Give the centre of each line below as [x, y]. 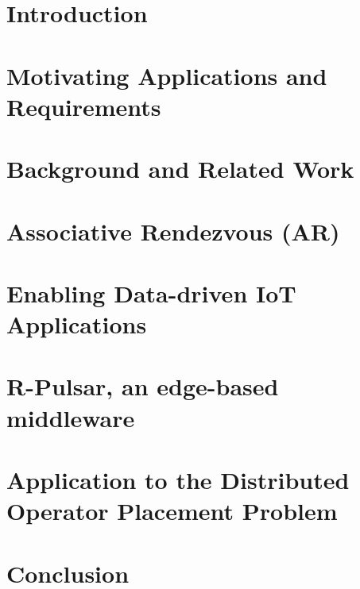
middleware [71, 417]
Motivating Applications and [167, 75]
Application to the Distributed [178, 479]
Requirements [84, 106]
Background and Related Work [180, 169]
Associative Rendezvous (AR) [173, 231]
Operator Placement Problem [172, 511]
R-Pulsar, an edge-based [143, 386]
